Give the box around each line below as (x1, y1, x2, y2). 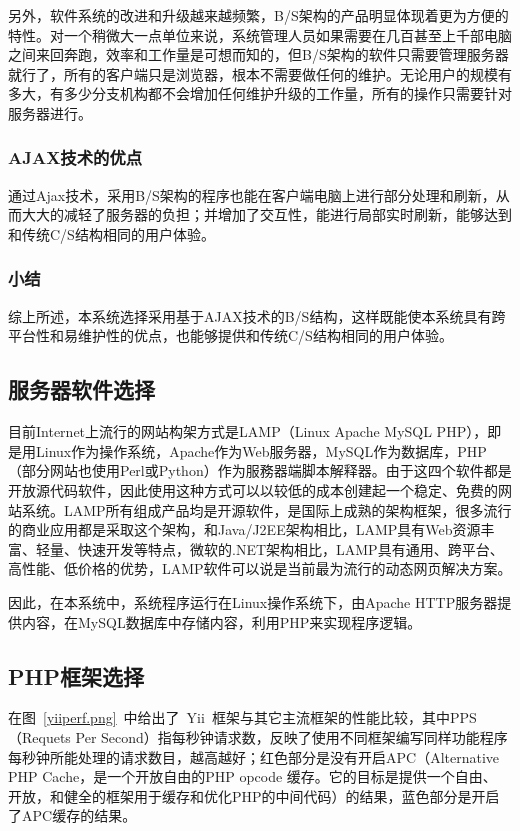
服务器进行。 (8, 102, 92, 123)
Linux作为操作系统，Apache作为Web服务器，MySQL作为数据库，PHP (35, 440, 487, 461)
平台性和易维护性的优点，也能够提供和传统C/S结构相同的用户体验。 (8, 325, 453, 346)
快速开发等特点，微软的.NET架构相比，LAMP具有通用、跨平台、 (77, 538, 504, 559)
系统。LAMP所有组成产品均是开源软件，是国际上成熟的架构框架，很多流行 (21, 499, 512, 520)
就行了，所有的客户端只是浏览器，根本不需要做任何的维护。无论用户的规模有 (8, 63, 512, 84)
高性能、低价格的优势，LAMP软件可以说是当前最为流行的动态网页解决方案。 (8, 558, 512, 579)
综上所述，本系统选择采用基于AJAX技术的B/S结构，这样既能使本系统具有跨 (8, 305, 506, 326)
